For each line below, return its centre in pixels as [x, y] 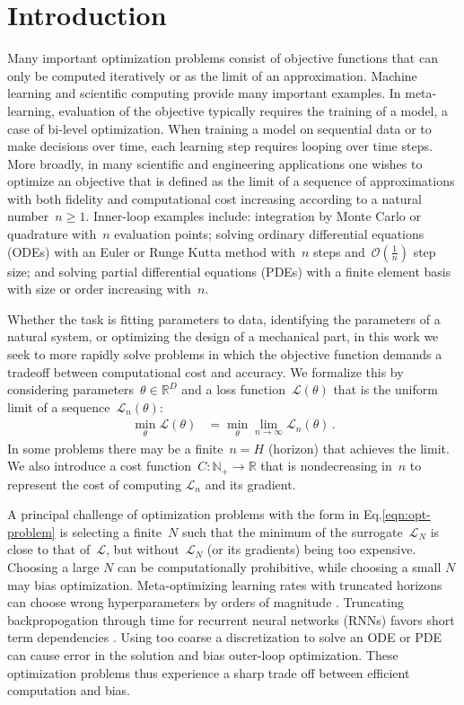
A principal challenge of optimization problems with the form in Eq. [195, 514]
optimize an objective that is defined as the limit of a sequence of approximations [231, 181]
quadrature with [52, 234]
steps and [339, 251]
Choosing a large [53, 567]
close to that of [49, 549]
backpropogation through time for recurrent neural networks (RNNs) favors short [231, 619]
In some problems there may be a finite [115, 448]
